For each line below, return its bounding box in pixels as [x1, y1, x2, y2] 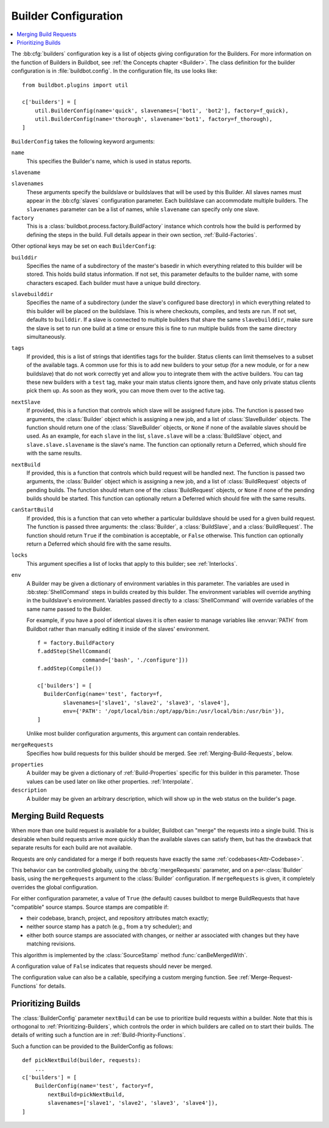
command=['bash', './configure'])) [82, 656, 189, 663]
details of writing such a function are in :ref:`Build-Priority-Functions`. [11, 1032, 186, 1039]
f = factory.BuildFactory [37, 639, 115, 646]
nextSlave [11, 399, 41, 405]
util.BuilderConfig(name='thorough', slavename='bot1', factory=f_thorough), [34, 116, 273, 123]
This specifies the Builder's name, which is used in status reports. [26, 157, 192, 165]
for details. [38, 982, 66, 989]
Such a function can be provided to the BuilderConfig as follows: [11, 1043, 174, 1050]
